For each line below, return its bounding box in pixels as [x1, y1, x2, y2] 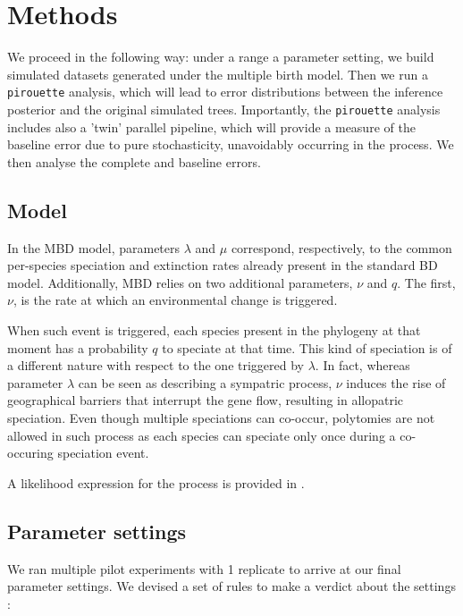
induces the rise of [346, 373, 446, 392]
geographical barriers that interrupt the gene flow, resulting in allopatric [7, 391, 404, 409]
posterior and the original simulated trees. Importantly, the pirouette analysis [7, 99, 441, 118]
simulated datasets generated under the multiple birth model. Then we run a [7, 64, 428, 83]
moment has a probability [7, 338, 148, 357]
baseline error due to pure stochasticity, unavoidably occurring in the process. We [7, 135, 454, 154]
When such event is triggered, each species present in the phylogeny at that [7, 320, 421, 339]
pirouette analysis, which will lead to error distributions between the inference [7, 82, 443, 101]
